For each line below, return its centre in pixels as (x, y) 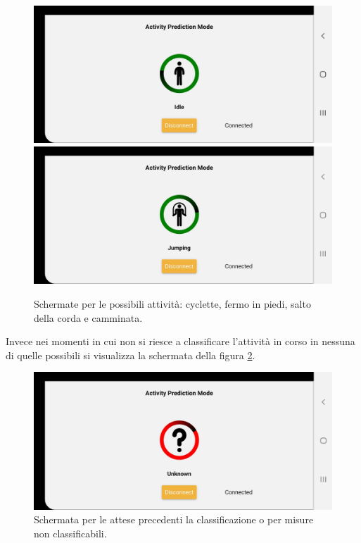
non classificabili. (70, 533)
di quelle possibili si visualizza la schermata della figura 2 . (131, 355)
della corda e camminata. (88, 317)
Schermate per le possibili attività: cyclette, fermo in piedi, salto (172, 304)
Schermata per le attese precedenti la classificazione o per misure (174, 519)
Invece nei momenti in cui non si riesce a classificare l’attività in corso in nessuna (180, 341)
